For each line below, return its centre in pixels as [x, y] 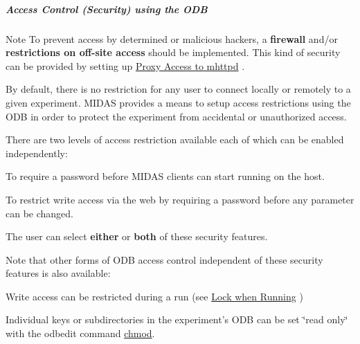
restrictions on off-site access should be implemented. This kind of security [173, 52]
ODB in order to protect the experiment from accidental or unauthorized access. [176, 116]
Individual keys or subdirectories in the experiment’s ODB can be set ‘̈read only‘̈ [177, 319]
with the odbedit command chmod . [80, 333]
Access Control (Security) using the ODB [107, 9]
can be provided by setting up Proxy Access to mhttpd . [125, 65]
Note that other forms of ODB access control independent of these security [164, 259]
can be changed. [39, 213]
